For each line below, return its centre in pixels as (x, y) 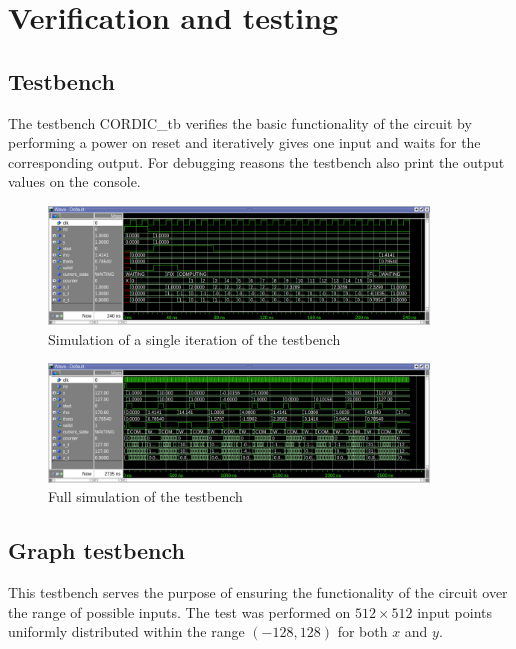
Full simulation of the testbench (145, 496)
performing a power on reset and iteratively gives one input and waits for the (244, 142)
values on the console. (74, 181)
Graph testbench (96, 550)
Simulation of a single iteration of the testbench (194, 338)
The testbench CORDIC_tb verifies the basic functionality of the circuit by (240, 122)
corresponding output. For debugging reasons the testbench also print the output (256, 161)
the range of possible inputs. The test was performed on (179, 611)
